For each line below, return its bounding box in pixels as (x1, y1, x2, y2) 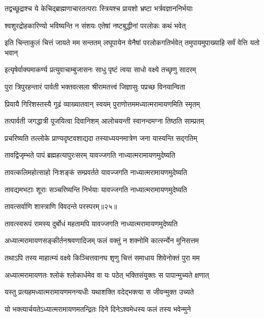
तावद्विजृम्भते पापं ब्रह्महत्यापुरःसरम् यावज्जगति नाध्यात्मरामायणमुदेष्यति (5, 150, 175, 160)
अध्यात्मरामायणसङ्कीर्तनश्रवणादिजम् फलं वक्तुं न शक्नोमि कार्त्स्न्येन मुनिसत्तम (5, 235, 199, 246)
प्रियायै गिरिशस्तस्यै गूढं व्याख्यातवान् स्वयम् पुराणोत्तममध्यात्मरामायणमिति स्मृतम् (5, 98, 200, 109)
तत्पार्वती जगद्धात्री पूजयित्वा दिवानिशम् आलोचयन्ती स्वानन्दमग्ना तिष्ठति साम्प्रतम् (5, 115, 204, 126)
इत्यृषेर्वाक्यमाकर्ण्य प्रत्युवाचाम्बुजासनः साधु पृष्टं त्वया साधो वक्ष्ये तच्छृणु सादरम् (5, 64, 196, 75)
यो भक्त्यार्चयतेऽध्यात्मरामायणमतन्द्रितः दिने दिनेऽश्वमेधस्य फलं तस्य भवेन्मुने (5, 303, 191, 314)
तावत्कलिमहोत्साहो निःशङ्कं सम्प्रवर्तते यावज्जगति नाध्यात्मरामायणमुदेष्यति (5, 166, 188, 177)
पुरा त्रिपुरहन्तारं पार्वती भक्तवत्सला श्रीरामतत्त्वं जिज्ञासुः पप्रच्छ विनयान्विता (5, 81, 186, 92)
